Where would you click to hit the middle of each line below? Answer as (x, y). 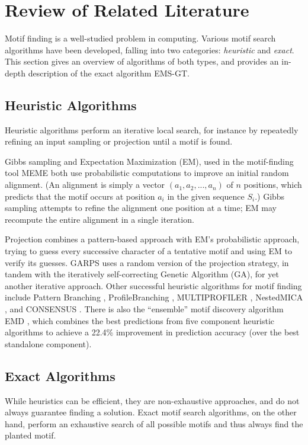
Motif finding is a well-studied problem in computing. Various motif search (140, 38)
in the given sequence (206, 196)
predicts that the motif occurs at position (80, 196)
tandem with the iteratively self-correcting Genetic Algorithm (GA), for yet (142, 274)
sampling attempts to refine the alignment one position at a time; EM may (141, 208)
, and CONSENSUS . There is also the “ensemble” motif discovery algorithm (144, 309)
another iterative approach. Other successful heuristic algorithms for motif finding (153, 285)
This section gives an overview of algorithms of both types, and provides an (142, 61)
